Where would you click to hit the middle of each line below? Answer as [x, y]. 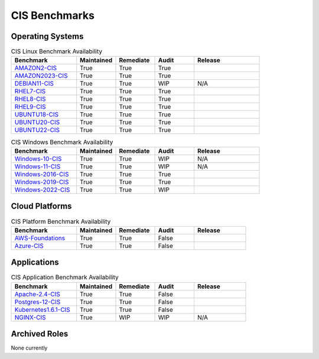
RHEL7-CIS [30, 92]
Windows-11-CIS [38, 167]
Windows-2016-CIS [42, 174]
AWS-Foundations [40, 238]
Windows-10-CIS [38, 158]
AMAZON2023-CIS [41, 76]
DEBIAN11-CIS [34, 84]
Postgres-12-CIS [38, 302]
